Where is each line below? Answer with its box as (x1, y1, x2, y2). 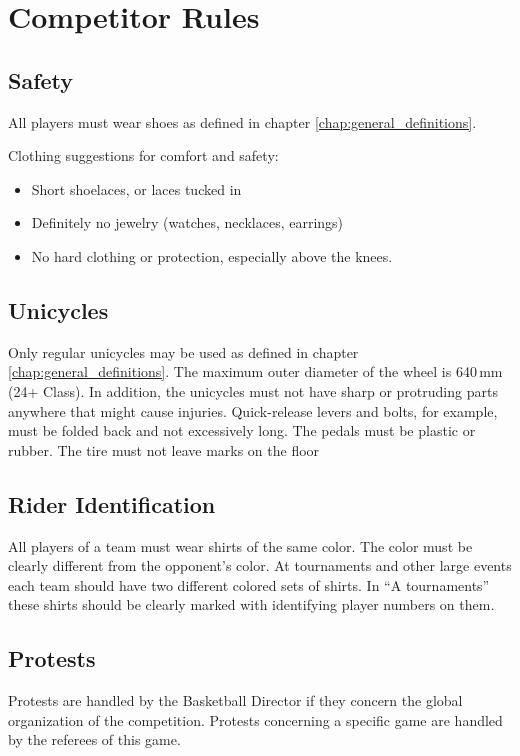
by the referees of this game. (8, 729, 181, 750)
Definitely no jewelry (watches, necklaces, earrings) (31, 212, 344, 233)
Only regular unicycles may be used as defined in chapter (8, 341, 359, 362)
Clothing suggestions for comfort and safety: (8, 145, 279, 166)
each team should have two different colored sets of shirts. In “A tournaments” (8, 574, 490, 595)
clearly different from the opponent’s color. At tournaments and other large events (8, 555, 512, 576)
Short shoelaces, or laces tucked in (31, 178, 242, 199)
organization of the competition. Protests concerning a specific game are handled (8, 709, 503, 730)
